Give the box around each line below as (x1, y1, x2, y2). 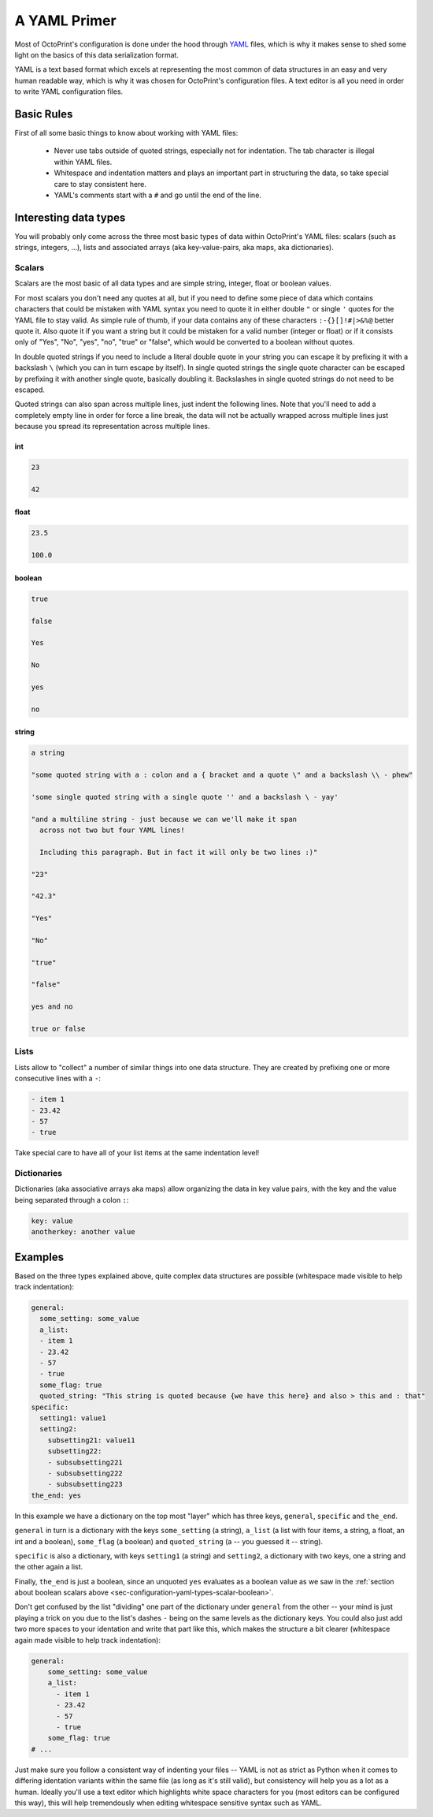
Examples (14, 1250, 65, 1263)
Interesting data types (14, 211, 126, 224)
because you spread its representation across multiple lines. (14, 422, 210, 431)
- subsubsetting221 (47, 1457, 124, 1467)
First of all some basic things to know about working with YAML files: (14, 129, 239, 138)
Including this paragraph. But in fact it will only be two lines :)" (39, 848, 318, 856)
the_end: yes (31, 1491, 82, 1500)
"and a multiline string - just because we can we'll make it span (31, 815, 298, 823)
